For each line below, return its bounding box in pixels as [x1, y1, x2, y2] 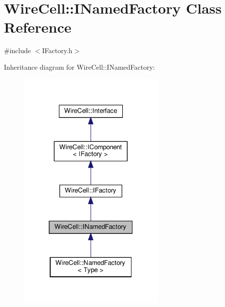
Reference [4, 17, 72, 37]
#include [4, 45, 31, 56]
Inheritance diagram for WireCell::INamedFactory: [4, 61, 155, 72]
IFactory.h [42, 45, 73, 56]
